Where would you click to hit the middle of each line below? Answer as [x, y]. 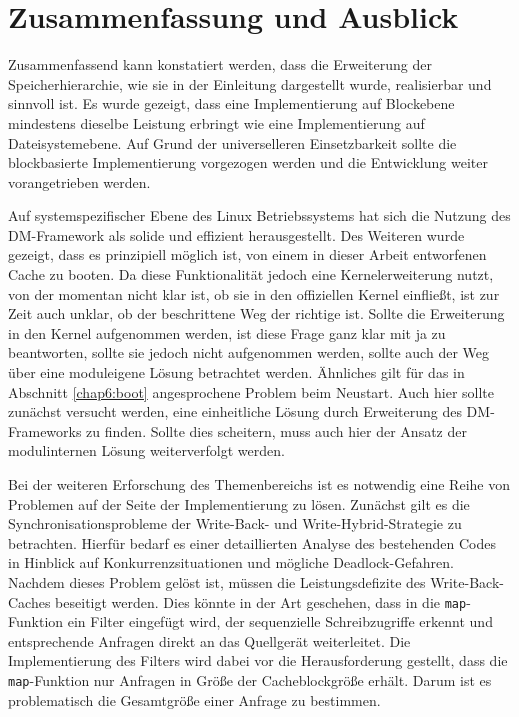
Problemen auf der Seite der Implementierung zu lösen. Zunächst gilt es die [239, 503]
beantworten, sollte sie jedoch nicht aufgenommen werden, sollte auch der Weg [248, 352]
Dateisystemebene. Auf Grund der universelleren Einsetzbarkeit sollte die [232, 142]
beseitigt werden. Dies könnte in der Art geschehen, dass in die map [261, 601]
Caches [29, 601]
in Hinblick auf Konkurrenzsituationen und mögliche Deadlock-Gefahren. [231, 562]
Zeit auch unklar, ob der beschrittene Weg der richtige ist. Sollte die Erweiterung [256, 313]
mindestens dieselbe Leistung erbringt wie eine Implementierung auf [216, 122]
